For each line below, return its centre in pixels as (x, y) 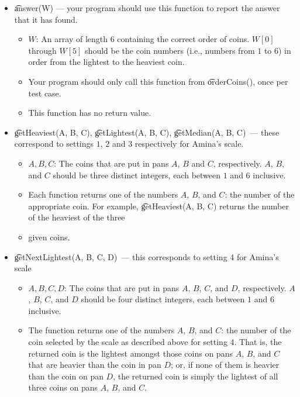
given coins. (49, 237)
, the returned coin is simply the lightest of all (196, 376)
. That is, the (258, 342)
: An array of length (72, 39)
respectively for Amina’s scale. (189, 144)
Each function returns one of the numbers (103, 194)
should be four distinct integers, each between (163, 299)
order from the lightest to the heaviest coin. (106, 62)
